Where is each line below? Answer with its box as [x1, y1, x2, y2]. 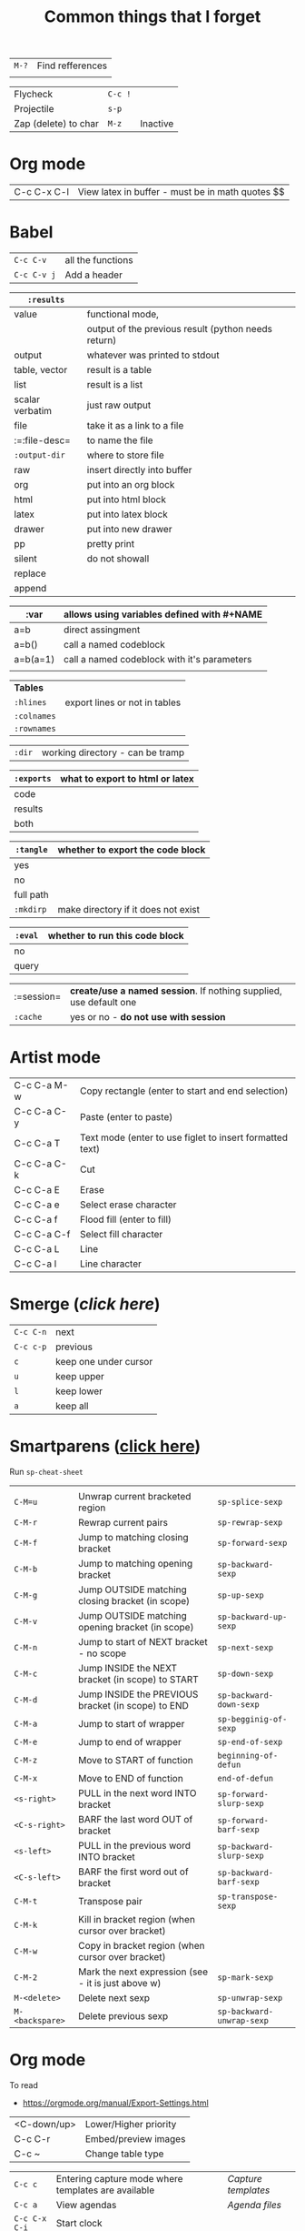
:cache [14, 1012, 43, 1023]
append [14, 582, 47, 595]
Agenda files [227, 2198, 282, 2211]
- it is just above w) [78, 1976, 162, 1989]
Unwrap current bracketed [78, 1489, 192, 1502]
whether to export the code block [57, 843, 206, 856]
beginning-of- [217, 1750, 279, 1761]
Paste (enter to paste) [80, 1111, 173, 1123]
